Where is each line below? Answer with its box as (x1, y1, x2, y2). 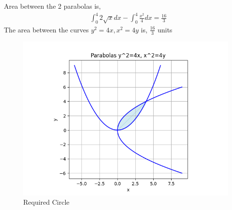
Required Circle (23, 197, 70, 207)
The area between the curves (4, 24, 89, 34)
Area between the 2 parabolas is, (4, 1, 101, 11)
